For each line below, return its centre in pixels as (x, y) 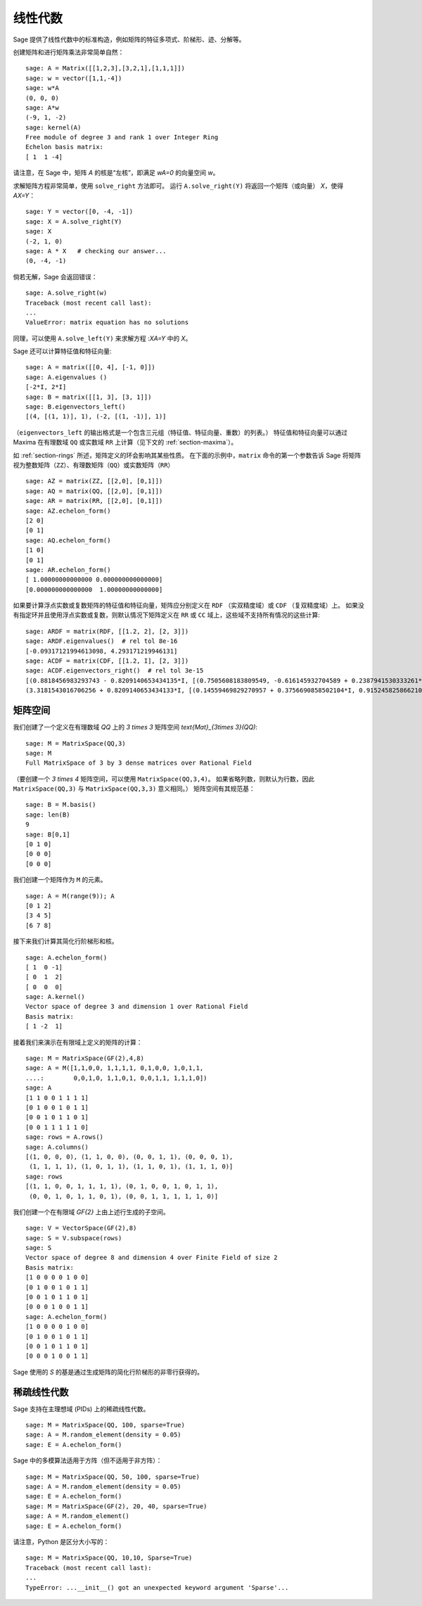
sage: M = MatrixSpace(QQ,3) (76, 743)
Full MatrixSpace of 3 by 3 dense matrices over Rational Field (139, 763)
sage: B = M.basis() (61, 805)
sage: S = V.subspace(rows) (74, 1238)
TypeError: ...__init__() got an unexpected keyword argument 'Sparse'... (157, 1587)
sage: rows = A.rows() (65, 1137)
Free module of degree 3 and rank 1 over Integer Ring (122, 138)
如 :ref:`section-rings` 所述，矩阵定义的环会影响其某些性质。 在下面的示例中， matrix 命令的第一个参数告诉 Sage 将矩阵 (187, 455)
